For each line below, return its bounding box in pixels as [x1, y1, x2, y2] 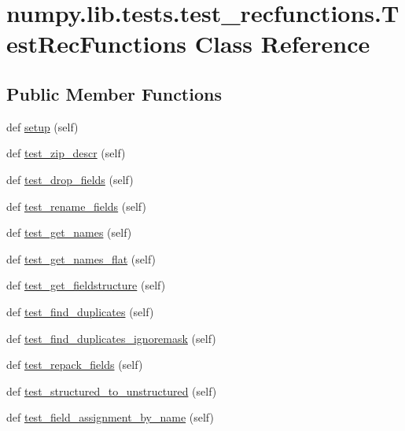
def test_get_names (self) [6, 224, 132, 241]
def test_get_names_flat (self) [6, 250, 156, 267]
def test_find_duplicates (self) [6, 303, 154, 319]
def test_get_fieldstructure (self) [6, 277, 166, 293]
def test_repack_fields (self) [6, 356, 143, 373]
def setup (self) [6, 118, 79, 134]
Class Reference [194, 28, 370, 60]
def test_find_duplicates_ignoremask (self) [6, 330, 216, 346]
